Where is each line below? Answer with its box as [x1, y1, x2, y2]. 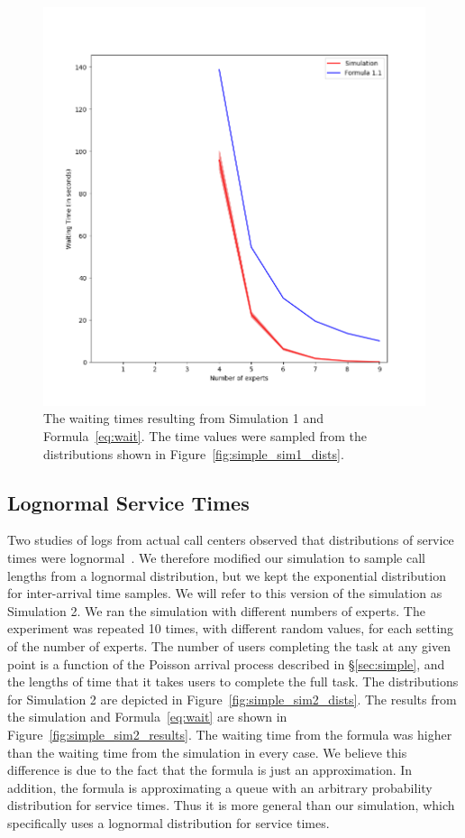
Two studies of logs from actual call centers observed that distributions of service [7, 530, 454, 549]
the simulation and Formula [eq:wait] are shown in [7, 707, 287, 726]
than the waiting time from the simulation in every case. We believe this [7, 742, 407, 761]
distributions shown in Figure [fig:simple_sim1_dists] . [43, 444, 344, 463]
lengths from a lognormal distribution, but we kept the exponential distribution [7, 566, 446, 585]
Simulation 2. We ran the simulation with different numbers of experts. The [7, 601, 425, 620]
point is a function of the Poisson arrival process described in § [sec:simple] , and [7, 654, 445, 673]
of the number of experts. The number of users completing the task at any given [7, 637, 451, 656]
